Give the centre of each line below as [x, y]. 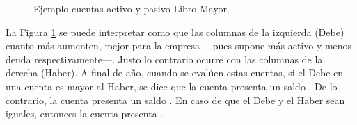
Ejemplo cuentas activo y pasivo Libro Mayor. [132, 8]
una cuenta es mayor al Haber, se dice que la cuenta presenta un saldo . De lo [172, 86]
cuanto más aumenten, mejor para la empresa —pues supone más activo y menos [179, 45]
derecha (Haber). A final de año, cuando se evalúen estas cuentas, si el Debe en [175, 73]
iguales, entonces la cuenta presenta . [85, 114]
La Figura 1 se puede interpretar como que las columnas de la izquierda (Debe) [175, 32]
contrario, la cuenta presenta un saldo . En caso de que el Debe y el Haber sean [175, 100]
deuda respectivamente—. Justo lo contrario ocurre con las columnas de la [164, 59]
